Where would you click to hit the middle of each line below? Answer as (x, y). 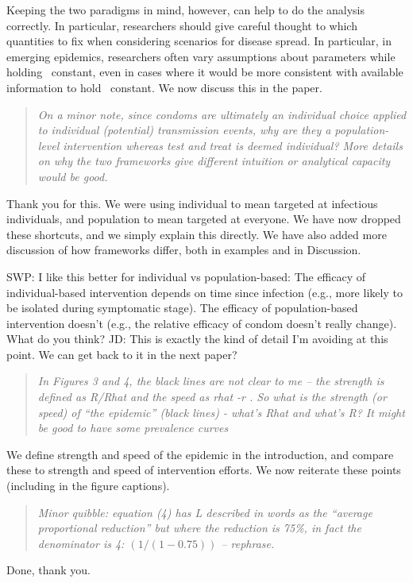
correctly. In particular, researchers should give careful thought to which (182, 25)
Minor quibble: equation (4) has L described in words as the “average (205, 512)
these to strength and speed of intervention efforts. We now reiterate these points (204, 470)
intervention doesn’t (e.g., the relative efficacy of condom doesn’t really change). (202, 323)
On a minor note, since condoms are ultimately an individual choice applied (222, 114)
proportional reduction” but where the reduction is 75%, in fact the (199, 528)
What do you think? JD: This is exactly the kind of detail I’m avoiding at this (197, 339)
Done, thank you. (48, 570)
